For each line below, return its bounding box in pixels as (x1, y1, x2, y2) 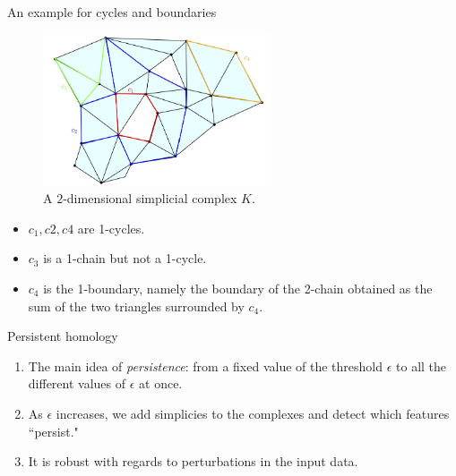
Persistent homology (7, 327, 118, 345)
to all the (396, 356, 447, 375)
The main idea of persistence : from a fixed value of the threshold (28, 356, 383, 375)
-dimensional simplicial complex (63, 189, 237, 208)
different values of (28, 374, 126, 393)
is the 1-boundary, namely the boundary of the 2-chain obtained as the (43, 279, 433, 297)
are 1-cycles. (77, 218, 145, 237)
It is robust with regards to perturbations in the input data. (28, 452, 358, 471)
